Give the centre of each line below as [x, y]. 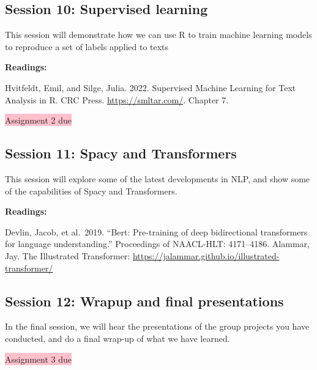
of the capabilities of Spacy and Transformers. [91, 191]
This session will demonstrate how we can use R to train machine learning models [158, 35]
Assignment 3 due [39, 359]
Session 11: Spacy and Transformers [121, 153]
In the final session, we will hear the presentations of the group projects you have [157, 326]
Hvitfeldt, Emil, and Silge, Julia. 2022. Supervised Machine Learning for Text [151, 87]
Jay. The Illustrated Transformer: [68, 255]
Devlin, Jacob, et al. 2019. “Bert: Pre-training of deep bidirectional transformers [156, 231]
